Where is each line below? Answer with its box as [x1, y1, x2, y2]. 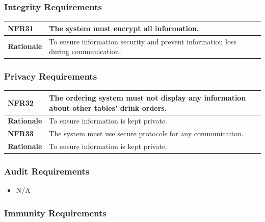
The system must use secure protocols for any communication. [49, 128, 244, 139]
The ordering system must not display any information [49, 92, 246, 103]
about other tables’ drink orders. [49, 102, 167, 113]
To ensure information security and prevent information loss [49, 36, 236, 46]
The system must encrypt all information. [49, 22, 199, 33]
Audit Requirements [4, 165, 90, 178]
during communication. [49, 46, 121, 57]
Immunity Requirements [4, 206, 107, 219]
